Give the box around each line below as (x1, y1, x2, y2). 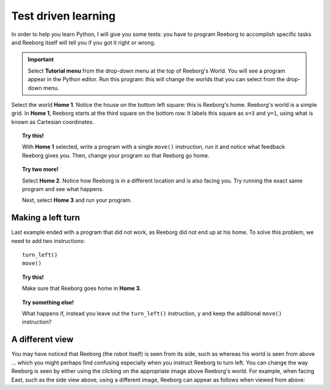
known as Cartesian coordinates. (11, 118, 94, 125)
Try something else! (22, 298, 75, 306)
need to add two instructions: (11, 237, 86, 244)
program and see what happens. (22, 186, 104, 193)
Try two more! (22, 165, 59, 173)
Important (28, 56, 54, 63)
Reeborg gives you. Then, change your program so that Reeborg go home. (22, 151, 210, 159)
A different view (11, 334, 74, 345)
